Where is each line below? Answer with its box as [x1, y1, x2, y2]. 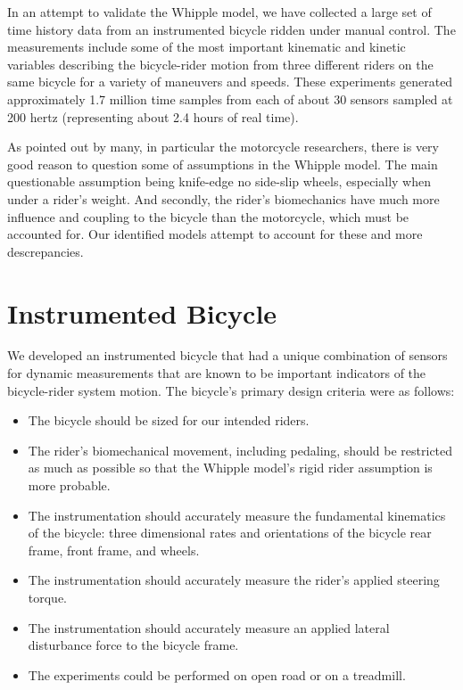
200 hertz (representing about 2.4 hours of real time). [7, 107, 299, 126]
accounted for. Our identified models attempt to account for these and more [7, 225, 423, 243]
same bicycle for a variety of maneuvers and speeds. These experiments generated [7, 72, 453, 91]
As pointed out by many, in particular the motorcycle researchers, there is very [7, 137, 439, 156]
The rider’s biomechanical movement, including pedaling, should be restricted [28, 440, 453, 459]
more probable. [28, 476, 111, 494]
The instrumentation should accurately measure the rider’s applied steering [28, 571, 440, 589]
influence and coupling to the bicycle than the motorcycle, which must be [7, 207, 409, 226]
